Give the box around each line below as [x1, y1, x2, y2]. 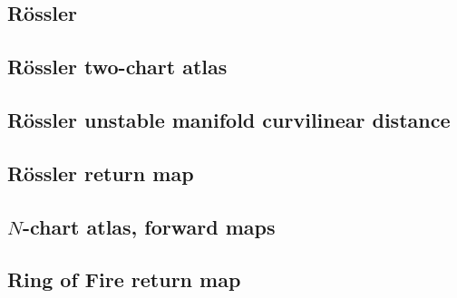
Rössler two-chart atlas [7, 53, 228, 81]
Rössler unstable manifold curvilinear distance [7, 105, 451, 133]
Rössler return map [7, 159, 194, 187]
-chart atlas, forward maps [22, 212, 276, 240]
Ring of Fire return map [7, 265, 241, 293]
